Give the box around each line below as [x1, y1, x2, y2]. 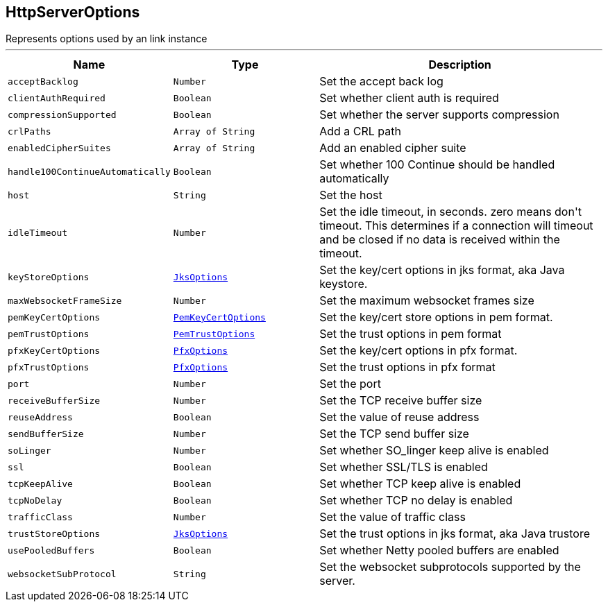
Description [428, 58, 491, 72]
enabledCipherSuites [8, 142, 111, 153]
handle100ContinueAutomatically [8, 166, 171, 177]
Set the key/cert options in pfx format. [319, 343, 518, 358]
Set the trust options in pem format [319, 327, 502, 341]
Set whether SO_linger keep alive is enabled [319, 443, 549, 458]
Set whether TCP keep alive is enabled [319, 477, 521, 491]
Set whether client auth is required [319, 91, 499, 105]
